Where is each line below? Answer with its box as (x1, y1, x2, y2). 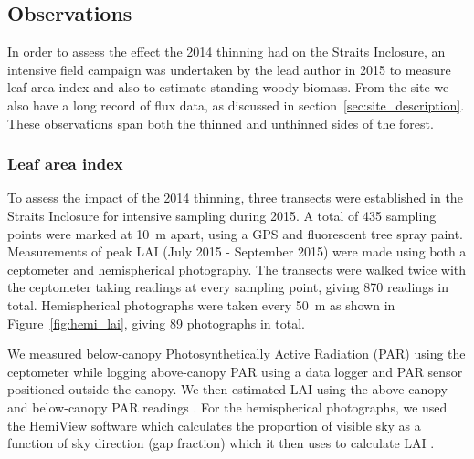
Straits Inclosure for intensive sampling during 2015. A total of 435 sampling (7, 205, 437, 224)
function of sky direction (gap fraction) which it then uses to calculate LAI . (7, 433, 435, 453)
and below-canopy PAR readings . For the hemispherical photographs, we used (7, 397, 448, 416)
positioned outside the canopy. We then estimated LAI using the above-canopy (7, 380, 448, 399)
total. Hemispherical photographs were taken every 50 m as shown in (7, 295, 395, 314)
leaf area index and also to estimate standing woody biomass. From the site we (7, 78, 449, 97)
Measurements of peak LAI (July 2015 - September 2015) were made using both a (7, 242, 467, 261)
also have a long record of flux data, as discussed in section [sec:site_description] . (7, 95, 465, 114)
